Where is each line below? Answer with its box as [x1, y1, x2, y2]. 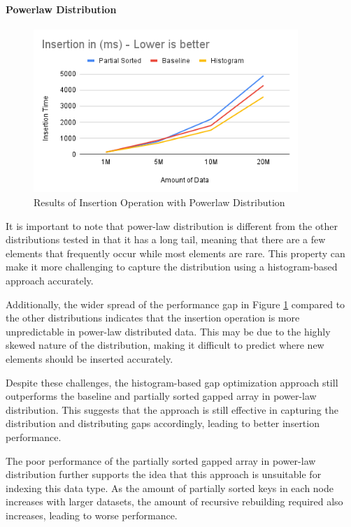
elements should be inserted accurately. [6, 351, 173, 366]
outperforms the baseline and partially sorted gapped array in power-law [6, 389, 317, 403]
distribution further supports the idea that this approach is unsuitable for [6, 467, 322, 482]
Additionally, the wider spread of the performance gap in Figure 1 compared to [6, 296, 345, 311]
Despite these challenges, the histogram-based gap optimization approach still [6, 375, 338, 389]
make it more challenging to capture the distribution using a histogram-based [6, 259, 338, 274]
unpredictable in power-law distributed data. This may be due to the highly [6, 324, 331, 338]
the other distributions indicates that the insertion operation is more [6, 310, 300, 325]
